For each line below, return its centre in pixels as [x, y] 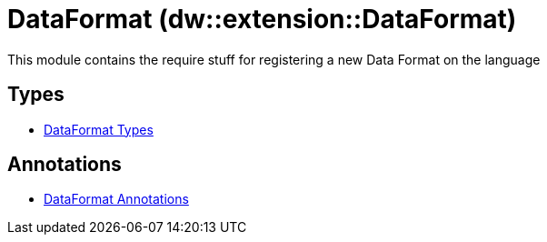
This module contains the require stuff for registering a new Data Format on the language [274, 59]
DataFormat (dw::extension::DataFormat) [262, 19]
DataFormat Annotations [116, 199]
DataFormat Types [99, 129]
